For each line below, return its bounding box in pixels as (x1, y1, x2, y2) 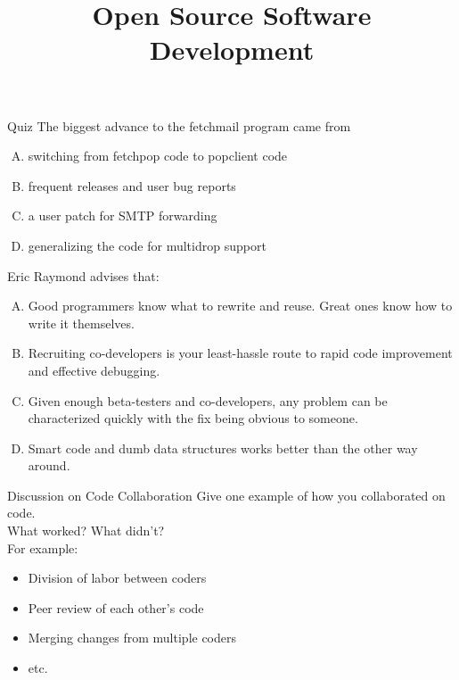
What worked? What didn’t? (7, 521, 165, 540)
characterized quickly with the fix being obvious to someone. (28, 409, 358, 427)
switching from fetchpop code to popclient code (28, 146, 288, 165)
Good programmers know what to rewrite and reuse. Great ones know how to (28, 296, 453, 315)
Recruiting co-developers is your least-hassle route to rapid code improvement (28, 344, 453, 362)
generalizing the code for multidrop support (28, 236, 266, 254)
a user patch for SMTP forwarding (28, 206, 217, 225)
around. (28, 456, 70, 475)
